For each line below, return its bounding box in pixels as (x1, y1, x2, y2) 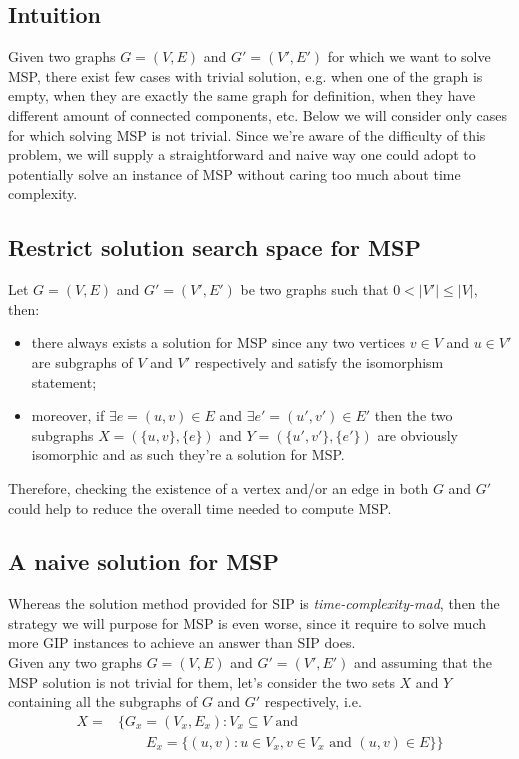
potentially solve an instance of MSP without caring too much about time (8, 163, 461, 184)
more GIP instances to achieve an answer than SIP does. (8, 632, 356, 653)
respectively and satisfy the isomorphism (194, 351, 444, 372)
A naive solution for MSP (8, 546, 279, 577)
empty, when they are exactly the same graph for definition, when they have (8, 85, 476, 106)
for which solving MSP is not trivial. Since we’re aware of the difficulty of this (8, 124, 486, 145)
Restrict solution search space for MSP (8, 232, 421, 263)
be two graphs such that (240, 279, 389, 300)
